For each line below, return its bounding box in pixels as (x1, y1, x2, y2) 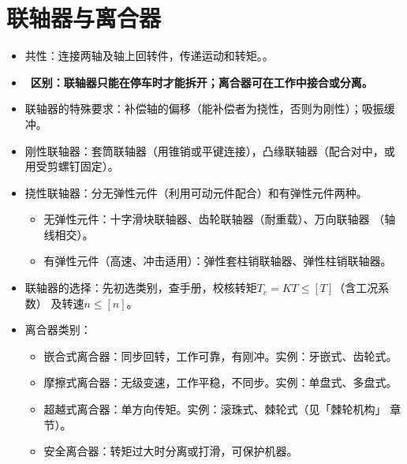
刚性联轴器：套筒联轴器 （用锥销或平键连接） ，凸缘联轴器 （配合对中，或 (24, 142, 395, 159)
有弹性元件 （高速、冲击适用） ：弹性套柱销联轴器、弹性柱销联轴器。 (43, 253, 392, 269)
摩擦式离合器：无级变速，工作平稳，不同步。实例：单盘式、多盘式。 (43, 374, 398, 391)
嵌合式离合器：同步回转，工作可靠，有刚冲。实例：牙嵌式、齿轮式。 (43, 347, 398, 364)
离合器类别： (24, 321, 91, 338)
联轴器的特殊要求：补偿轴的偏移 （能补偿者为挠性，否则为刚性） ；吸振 (24, 100, 384, 117)
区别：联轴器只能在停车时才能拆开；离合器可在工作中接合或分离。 (30, 73, 373, 90)
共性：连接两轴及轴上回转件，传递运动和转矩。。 (24, 47, 274, 64)
